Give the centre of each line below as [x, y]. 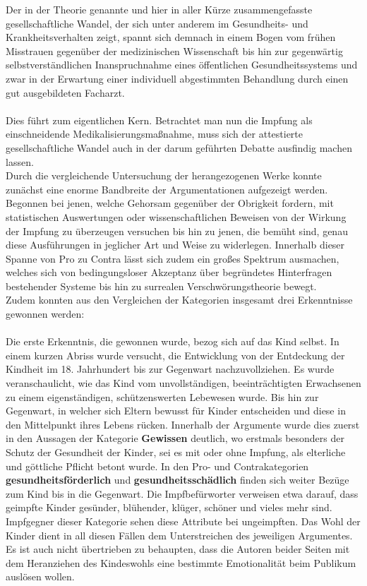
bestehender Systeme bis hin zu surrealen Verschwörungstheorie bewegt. [161, 286]
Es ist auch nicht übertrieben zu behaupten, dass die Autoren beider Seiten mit [178, 549]
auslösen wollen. [40, 576]
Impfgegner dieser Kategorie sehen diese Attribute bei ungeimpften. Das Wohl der [183, 521]
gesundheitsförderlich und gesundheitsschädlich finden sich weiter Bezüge [178, 480]
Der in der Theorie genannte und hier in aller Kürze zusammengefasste [159, 9]
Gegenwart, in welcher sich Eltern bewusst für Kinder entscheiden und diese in [176, 411]
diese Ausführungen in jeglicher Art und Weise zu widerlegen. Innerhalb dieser [175, 245]
